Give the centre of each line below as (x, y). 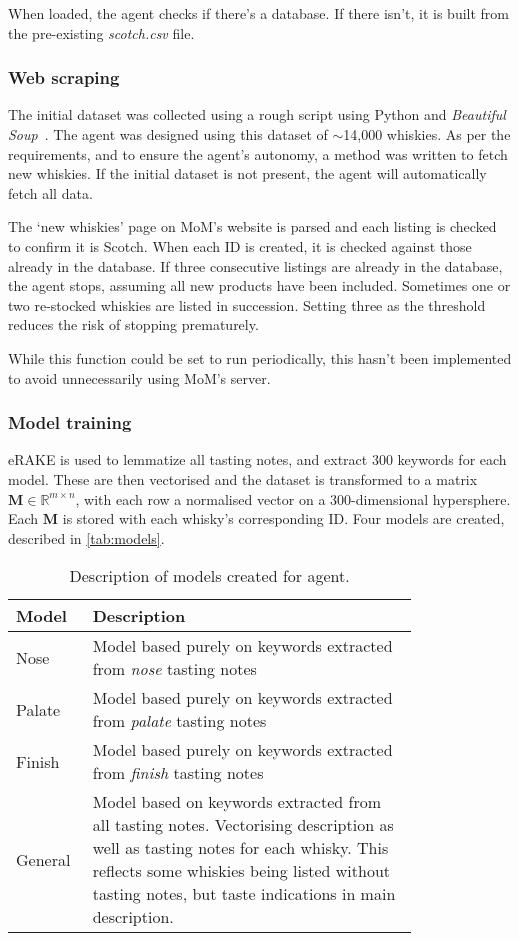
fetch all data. (50, 192)
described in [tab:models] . (86, 537)
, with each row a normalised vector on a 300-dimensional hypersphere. (293, 498)
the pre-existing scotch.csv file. (101, 32)
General (43, 859)
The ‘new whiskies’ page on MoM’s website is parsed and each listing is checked (252, 226)
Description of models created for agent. (209, 576)
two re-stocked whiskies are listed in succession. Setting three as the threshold (247, 304)
